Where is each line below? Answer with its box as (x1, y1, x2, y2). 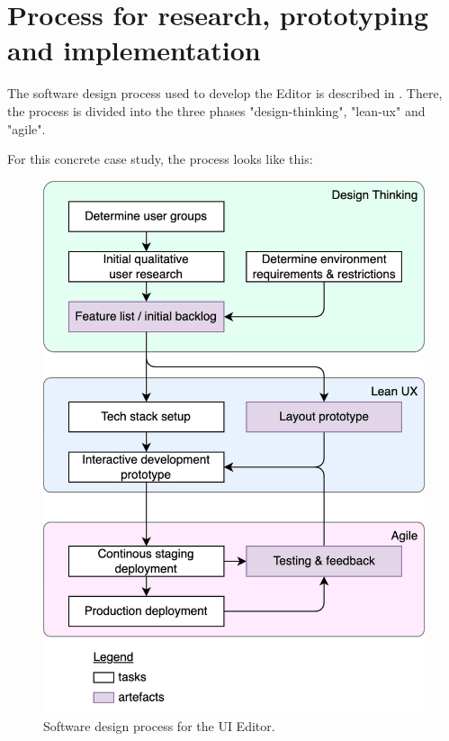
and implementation (7, 32, 261, 68)
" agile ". (7, 119, 46, 138)
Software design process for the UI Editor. (43, 716, 275, 735)
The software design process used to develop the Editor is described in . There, (7, 84, 443, 103)
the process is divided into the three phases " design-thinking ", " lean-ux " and (7, 101, 426, 120)
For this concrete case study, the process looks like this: (7, 149, 313, 168)
